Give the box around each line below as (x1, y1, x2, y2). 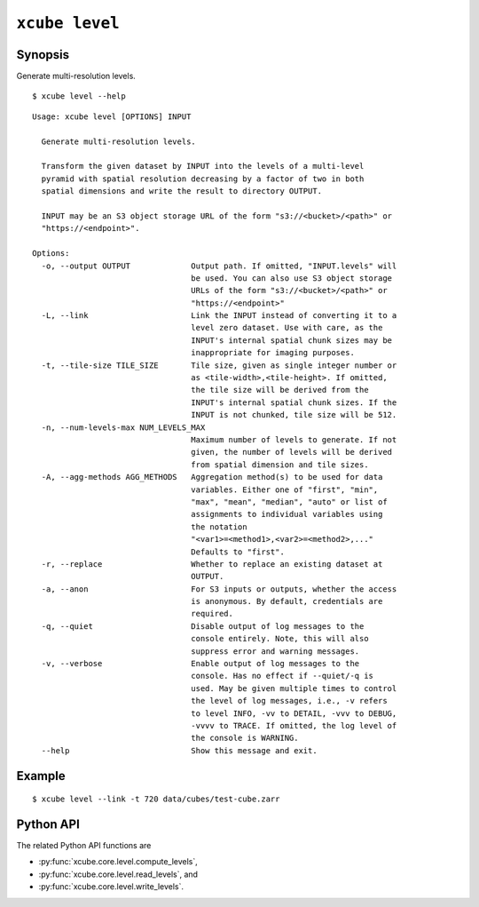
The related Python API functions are (16, 840, 152, 851)
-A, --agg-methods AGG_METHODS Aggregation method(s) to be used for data (41, 472, 383, 482)
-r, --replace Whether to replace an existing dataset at (41, 559, 383, 569)
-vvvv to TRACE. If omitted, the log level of (191, 720, 397, 730)
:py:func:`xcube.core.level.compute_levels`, (38, 856, 199, 867)
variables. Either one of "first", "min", (191, 484, 379, 495)
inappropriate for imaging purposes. (191, 347, 355, 358)
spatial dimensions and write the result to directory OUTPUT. (41, 187, 323, 196)
